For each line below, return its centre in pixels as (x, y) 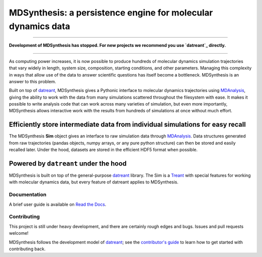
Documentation (28, 195)
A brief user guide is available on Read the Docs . (57, 204)
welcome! (19, 233)
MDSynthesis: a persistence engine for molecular (111, 13)
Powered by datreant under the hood (68, 163)
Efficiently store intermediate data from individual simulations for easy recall (127, 125)
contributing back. (27, 249)
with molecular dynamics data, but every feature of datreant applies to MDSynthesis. (94, 182)
